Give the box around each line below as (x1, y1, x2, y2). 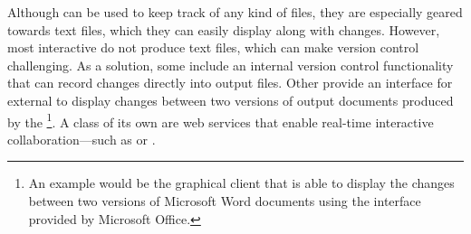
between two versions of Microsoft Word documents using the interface (28, 192, 421, 210)
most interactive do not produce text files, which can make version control (7, 38, 419, 57)
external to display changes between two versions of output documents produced (7, 90, 454, 109)
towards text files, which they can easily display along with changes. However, (7, 20, 440, 39)
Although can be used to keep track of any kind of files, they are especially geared (7, 3, 463, 21)
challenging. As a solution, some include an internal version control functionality (7, 55, 454, 74)
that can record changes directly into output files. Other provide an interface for (7, 73, 453, 92)
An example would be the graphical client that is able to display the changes (28, 173, 455, 192)
